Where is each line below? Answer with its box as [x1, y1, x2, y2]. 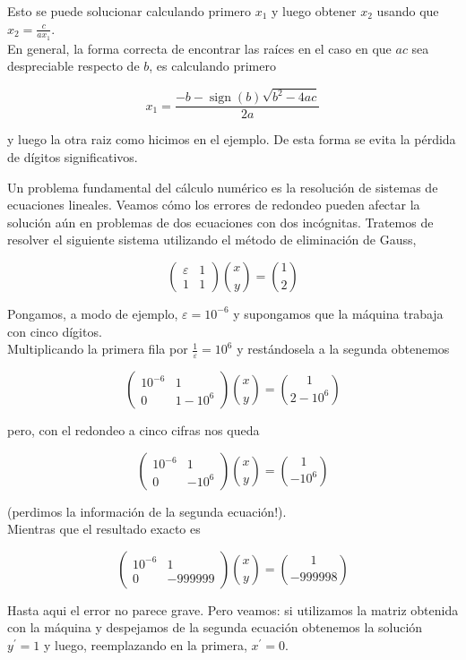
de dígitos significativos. [7, 147, 138, 166]
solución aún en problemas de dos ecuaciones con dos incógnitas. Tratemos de [7, 212, 434, 231]
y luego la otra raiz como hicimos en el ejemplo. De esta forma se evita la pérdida [7, 130, 456, 149]
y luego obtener [272, 2, 357, 20]
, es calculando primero [149, 56, 276, 75]
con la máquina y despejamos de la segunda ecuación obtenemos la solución [7, 618, 423, 637]
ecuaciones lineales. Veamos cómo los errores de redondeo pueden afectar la [7, 195, 420, 214]
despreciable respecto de [7, 56, 140, 75]
